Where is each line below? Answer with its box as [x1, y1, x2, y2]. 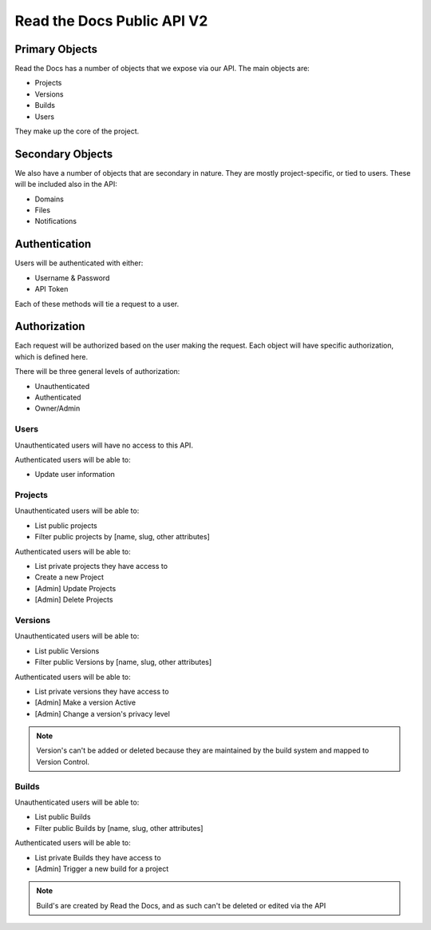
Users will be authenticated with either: [14, 258, 144, 268]
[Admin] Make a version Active [34, 697, 136, 707]
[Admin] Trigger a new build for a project [34, 864, 169, 873]
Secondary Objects [14, 147, 113, 161]
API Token [34, 284, 69, 294]
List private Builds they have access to [34, 852, 161, 862]
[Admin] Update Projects [34, 583, 117, 593]
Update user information [34, 470, 116, 479]
